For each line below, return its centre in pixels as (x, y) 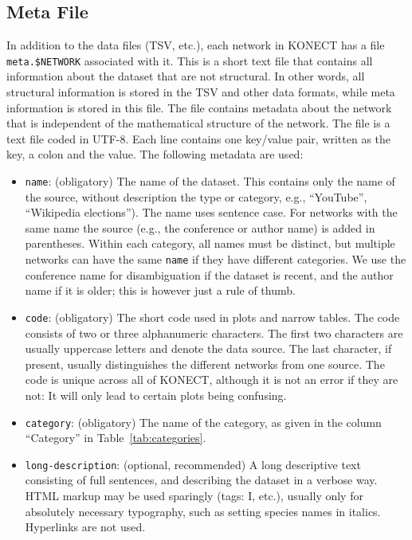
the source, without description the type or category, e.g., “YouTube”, (196, 196)
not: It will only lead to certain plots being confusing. (156, 395)
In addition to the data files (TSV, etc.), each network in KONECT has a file (196, 45)
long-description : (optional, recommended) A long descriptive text (193, 464)
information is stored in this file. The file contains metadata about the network (199, 107)
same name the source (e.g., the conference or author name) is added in (200, 227)
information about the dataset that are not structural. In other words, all (186, 76)
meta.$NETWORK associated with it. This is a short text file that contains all (190, 60)
